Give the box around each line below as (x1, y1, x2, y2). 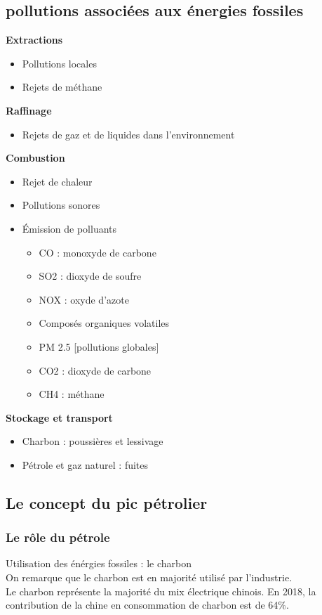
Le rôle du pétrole (6, 529, 110, 546)
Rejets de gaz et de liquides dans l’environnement (22, 127, 235, 141)
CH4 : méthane (39, 387, 105, 401)
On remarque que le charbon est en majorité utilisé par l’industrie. (6, 570, 293, 585)
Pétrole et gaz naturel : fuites (22, 457, 149, 472)
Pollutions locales (22, 56, 97, 70)
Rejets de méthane (22, 79, 102, 94)
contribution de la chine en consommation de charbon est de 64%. (6, 597, 289, 612)
